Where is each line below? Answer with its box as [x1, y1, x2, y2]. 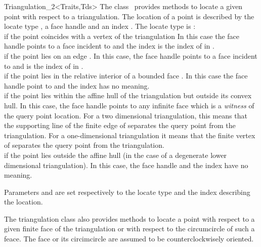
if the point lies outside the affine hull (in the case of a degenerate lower [4, 149, 227, 160]
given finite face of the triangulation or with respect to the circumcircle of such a [4, 223, 255, 234]
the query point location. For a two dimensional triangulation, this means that [4, 110, 247, 120]
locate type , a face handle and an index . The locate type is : [4, 21, 196, 31]
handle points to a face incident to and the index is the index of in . [4, 40, 214, 51]
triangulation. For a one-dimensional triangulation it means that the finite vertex [4, 130, 255, 140]
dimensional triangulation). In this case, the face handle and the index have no [4, 159, 248, 170]
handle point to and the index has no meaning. [4, 80, 150, 91]
